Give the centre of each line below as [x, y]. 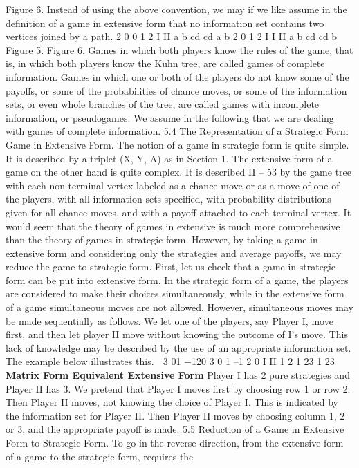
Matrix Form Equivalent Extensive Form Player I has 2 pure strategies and [178, 375]
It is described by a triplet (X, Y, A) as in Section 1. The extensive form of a [169, 158]
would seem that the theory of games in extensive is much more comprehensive [173, 226]
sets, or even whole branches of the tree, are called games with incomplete [163, 104]
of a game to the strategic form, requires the [100, 456]
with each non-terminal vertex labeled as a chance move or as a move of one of [173, 185]
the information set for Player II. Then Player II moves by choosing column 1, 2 [175, 415]
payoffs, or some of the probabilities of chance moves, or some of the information [176, 90]
